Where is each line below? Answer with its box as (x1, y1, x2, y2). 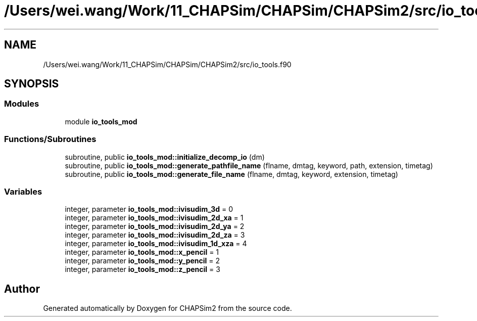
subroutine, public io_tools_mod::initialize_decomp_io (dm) (65, 152, 265, 161)
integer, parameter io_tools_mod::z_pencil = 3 (65, 265, 220, 274)
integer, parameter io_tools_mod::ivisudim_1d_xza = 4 (65, 239, 247, 248)
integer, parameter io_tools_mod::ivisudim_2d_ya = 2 (65, 222, 245, 231)
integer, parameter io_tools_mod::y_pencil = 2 (65, 256, 220, 265)
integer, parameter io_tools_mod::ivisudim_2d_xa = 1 (65, 213, 244, 222)
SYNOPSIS (4, 77, 59, 90)
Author (4, 282, 40, 295)
